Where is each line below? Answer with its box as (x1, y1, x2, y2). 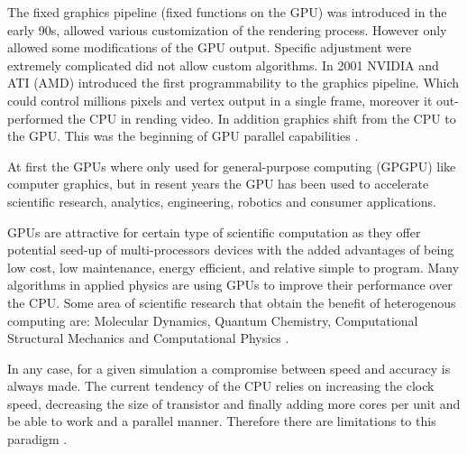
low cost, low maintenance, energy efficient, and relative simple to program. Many (7, 257, 460, 276)
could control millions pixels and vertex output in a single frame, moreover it (7, 90, 433, 109)
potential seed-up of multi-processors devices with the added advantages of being (7, 240, 454, 259)
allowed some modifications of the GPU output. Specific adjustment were (7, 38, 412, 57)
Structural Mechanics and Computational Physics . (7, 329, 289, 347)
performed (7, 108, 64, 127)
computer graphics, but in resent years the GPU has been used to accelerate (7, 174, 429, 193)
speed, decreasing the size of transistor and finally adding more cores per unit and (7, 394, 461, 412)
